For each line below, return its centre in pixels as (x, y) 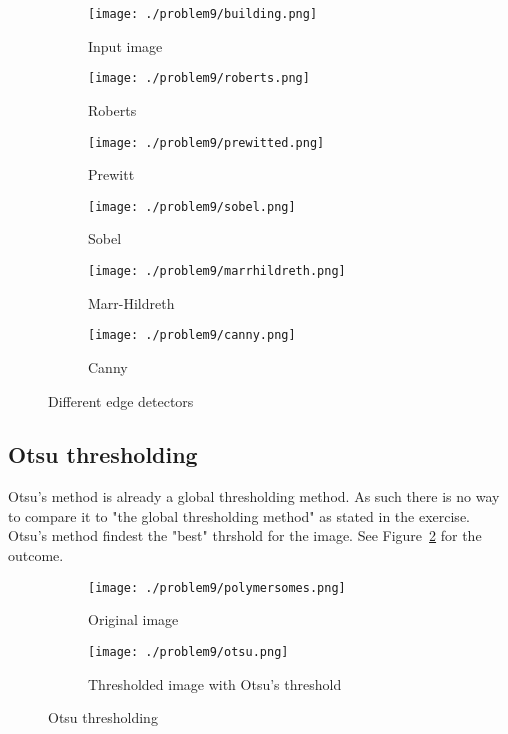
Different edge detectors (121, 400)
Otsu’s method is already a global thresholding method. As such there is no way (254, 496)
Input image (125, 45)
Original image (133, 619)
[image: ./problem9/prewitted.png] (206, 142)
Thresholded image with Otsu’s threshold (215, 683)
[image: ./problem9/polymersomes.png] (217, 587)
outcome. (36, 555)
